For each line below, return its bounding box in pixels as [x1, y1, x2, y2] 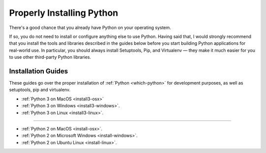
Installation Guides [9, 67, 68, 75]
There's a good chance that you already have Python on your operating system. [9, 25, 171, 31]
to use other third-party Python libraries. [9, 54, 91, 60]
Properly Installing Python [9, 7, 118, 18]
